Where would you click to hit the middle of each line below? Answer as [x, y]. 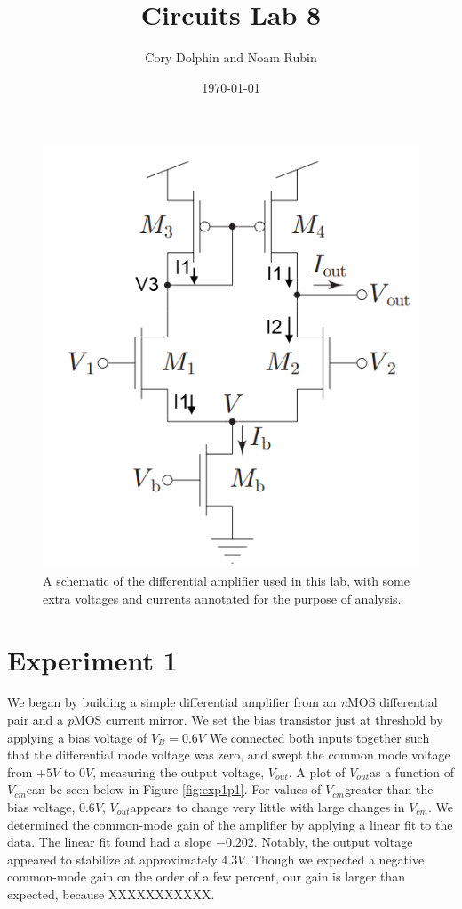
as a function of [412, 771]
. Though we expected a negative [335, 859]
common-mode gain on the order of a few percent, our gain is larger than [206, 877]
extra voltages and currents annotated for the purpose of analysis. [222, 598]
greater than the [389, 789]
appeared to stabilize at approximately [112, 859]
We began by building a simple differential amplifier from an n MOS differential [223, 702]
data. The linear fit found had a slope [110, 842]
